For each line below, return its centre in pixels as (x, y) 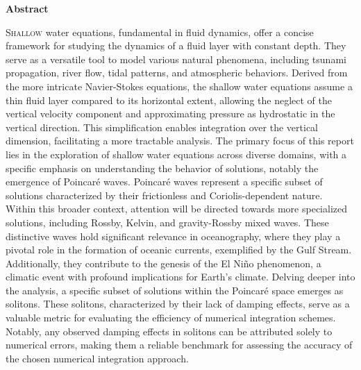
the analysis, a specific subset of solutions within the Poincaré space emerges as (175, 290)
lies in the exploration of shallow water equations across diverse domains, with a (176, 154)
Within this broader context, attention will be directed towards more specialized (176, 209)
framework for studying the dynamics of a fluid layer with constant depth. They (176, 45)
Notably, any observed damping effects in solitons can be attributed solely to (169, 331)
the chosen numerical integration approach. (97, 358)
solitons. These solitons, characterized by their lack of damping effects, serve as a (178, 304)
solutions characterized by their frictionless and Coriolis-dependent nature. (164, 195)
